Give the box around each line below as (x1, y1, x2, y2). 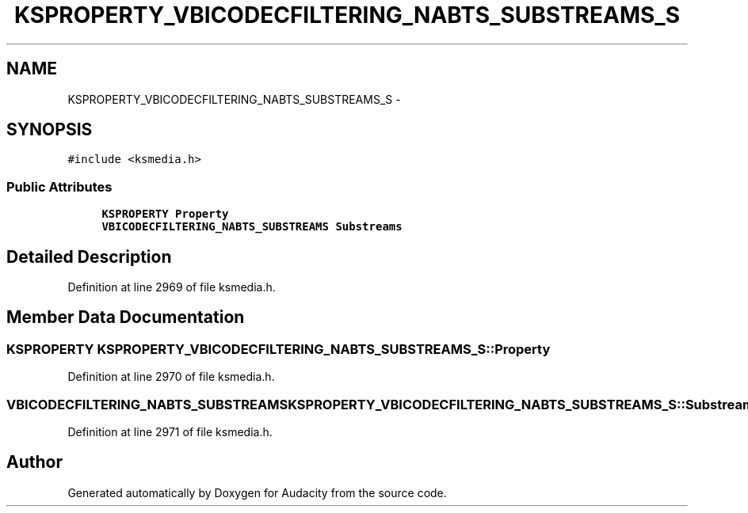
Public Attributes (6, 178, 113, 195)
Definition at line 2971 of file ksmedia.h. (67, 425, 273, 439)
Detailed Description (6, 246, 172, 267)
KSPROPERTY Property (101, 207, 229, 221)
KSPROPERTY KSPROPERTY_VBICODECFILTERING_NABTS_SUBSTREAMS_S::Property (6, 340, 551, 357)
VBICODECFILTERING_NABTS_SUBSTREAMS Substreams (101, 220, 403, 234)
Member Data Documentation (6, 307, 245, 328)
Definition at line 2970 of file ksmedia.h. (67, 370, 275, 384)
